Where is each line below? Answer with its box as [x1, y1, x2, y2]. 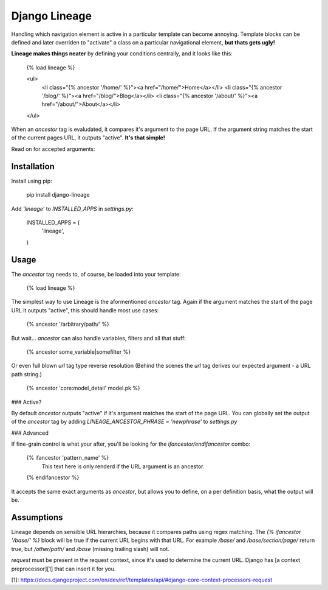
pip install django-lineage [26, 191, 91, 198]
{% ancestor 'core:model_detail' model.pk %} [26, 384, 141, 392]
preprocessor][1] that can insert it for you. [11, 565, 116, 572]
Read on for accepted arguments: [11, 145, 95, 152]
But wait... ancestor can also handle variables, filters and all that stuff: [11, 334, 186, 342]
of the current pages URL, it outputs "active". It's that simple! [11, 134, 165, 141]
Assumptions [11, 512, 63, 522]
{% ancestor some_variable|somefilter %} [26, 348, 131, 356]
